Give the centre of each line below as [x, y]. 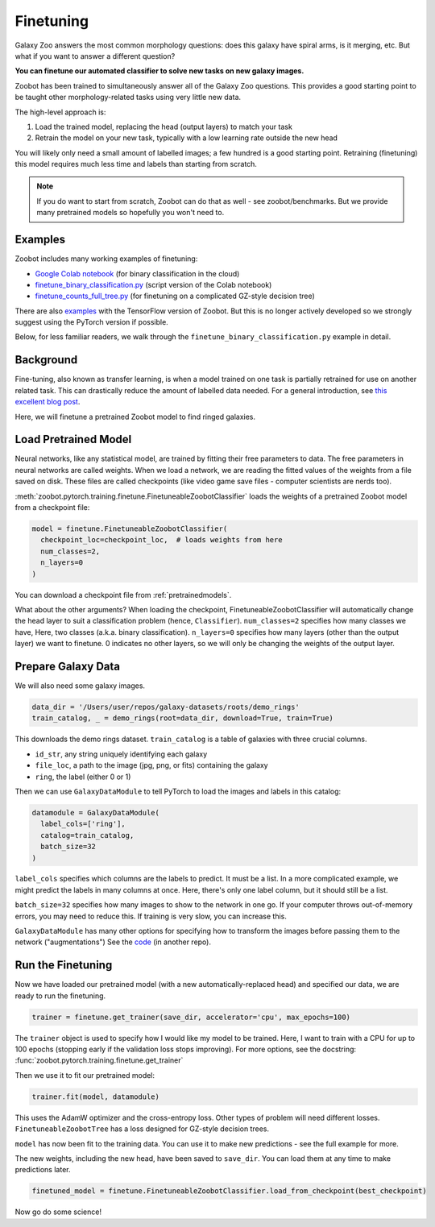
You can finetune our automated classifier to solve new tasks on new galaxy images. [159, 71]
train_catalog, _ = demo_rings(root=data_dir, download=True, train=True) [183, 718]
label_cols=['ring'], [83, 824]
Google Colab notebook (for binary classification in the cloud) [137, 273]
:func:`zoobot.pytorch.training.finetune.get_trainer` [99, 1060]
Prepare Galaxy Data [68, 666]
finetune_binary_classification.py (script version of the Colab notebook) [153, 284]
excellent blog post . [48, 402]
